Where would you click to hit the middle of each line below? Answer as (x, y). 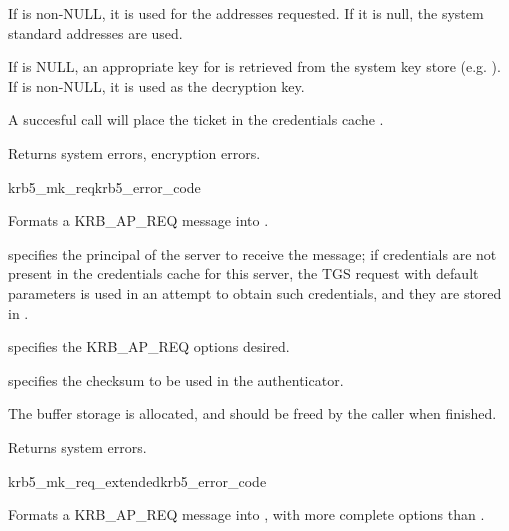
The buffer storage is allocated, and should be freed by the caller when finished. (252, 413)
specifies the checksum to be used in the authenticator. (176, 379)
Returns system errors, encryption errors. (134, 152)
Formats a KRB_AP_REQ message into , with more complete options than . (246, 514)
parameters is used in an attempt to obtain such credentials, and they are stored (255, 292)
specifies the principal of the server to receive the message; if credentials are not (252, 253)
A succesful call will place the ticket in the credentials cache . (196, 119)
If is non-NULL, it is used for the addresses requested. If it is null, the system (246, 13)
